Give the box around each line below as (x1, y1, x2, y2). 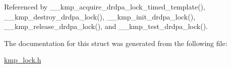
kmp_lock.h (4, 54, 41, 65)
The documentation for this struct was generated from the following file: (4, 37, 227, 48)
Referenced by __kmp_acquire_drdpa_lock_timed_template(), (4, 1, 205, 11)
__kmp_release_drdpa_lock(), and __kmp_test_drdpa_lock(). (4, 21, 208, 31)
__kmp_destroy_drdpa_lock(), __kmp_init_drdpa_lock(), (4, 11, 196, 21)
